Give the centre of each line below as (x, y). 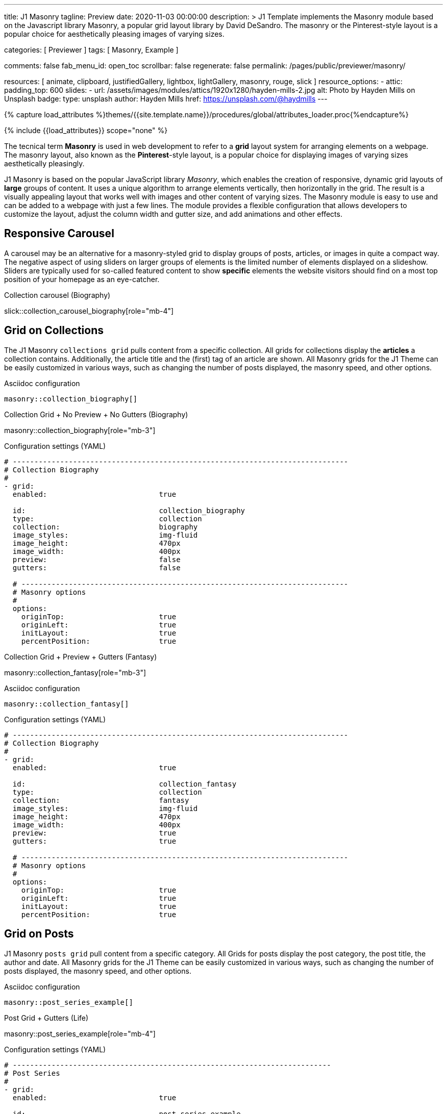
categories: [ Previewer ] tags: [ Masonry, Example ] (91, 50)
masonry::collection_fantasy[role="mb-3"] (75, 672)
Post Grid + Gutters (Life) (46, 1018)
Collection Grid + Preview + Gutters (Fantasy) (81, 656)
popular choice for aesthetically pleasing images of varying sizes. (114, 34)
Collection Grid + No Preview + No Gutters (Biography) (96, 414)
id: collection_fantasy (125, 784)
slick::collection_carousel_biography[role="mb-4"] (89, 311)
